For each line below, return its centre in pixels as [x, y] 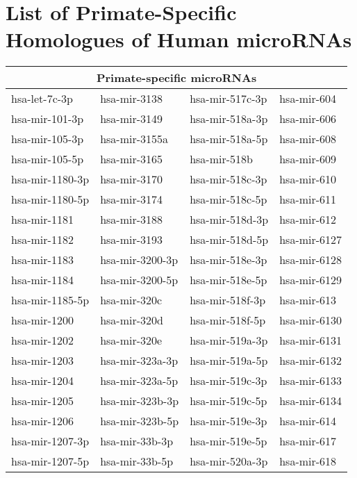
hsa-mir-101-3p [48, 119]
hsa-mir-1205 [42, 401]
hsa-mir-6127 [311, 240]
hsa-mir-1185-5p [50, 300]
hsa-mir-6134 [311, 401]
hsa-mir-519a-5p [229, 361]
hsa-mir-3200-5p [139, 280]
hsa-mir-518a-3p [229, 119]
